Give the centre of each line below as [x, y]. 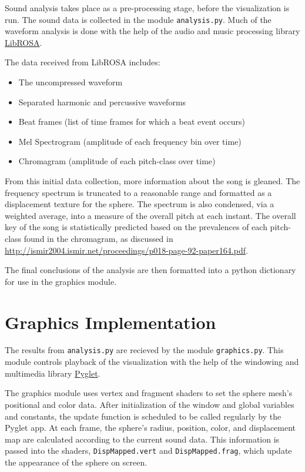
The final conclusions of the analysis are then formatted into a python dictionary [150, 270]
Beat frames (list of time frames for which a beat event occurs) [132, 122]
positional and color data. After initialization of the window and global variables [150, 404]
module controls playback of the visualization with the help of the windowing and [152, 362]
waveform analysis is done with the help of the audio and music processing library [152, 31]
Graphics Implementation [110, 322]
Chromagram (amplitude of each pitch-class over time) [117, 161]
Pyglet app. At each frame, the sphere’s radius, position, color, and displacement [150, 428]
